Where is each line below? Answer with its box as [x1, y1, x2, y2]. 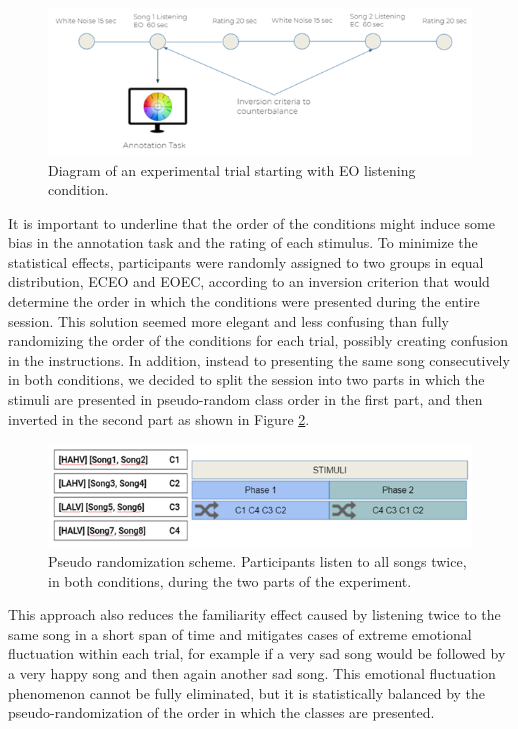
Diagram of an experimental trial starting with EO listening [48, 159, 416, 180]
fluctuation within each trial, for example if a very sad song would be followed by [8, 643, 506, 664]
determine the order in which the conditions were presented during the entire [8, 291, 480, 312]
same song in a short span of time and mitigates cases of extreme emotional [8, 623, 472, 644]
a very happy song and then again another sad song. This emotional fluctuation [8, 663, 496, 684]
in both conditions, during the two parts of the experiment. [48, 570, 412, 591]
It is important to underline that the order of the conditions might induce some [8, 212, 495, 233]
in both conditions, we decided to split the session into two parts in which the [8, 369, 485, 390]
